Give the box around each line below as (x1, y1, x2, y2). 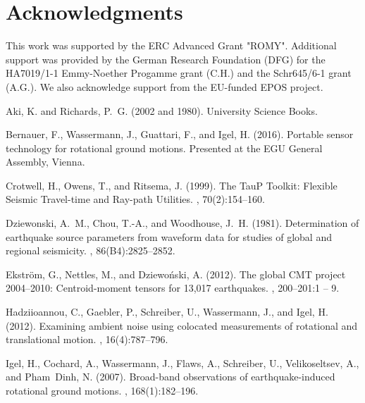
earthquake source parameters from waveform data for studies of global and (6, 229, 332, 244)
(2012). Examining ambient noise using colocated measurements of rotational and (6, 318, 358, 333)
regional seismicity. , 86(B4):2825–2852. (6, 243, 175, 258)
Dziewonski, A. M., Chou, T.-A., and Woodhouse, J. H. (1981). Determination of (6, 216, 359, 230)
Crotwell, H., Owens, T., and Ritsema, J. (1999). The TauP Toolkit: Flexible (6, 178, 338, 192)
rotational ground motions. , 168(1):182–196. (6, 383, 199, 397)
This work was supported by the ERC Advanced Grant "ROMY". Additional (6, 38, 337, 53)
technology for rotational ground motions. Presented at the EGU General (6, 140, 323, 155)
